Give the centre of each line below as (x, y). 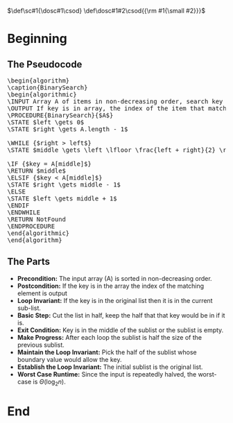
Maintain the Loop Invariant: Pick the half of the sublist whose (107, 352)
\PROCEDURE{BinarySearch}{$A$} (60, 115)
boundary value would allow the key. (69, 359)
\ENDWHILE (24, 213)
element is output (42, 293)
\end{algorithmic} (38, 233)
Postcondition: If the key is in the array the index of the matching (111, 286)
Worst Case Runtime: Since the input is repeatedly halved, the (107, 374)
